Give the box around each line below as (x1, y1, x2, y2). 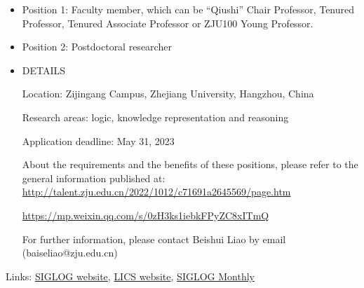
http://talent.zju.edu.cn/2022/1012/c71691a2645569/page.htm (22, 184, 291, 199)
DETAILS (22, 62, 66, 77)
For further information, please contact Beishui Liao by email (22, 231, 286, 246)
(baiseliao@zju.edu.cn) (22, 245, 118, 260)
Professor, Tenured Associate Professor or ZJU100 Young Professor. (22, 15, 314, 30)
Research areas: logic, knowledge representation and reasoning (22, 109, 289, 124)
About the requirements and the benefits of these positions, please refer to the (22, 157, 358, 172)
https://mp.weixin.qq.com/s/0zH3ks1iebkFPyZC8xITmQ (22, 207, 269, 222)
